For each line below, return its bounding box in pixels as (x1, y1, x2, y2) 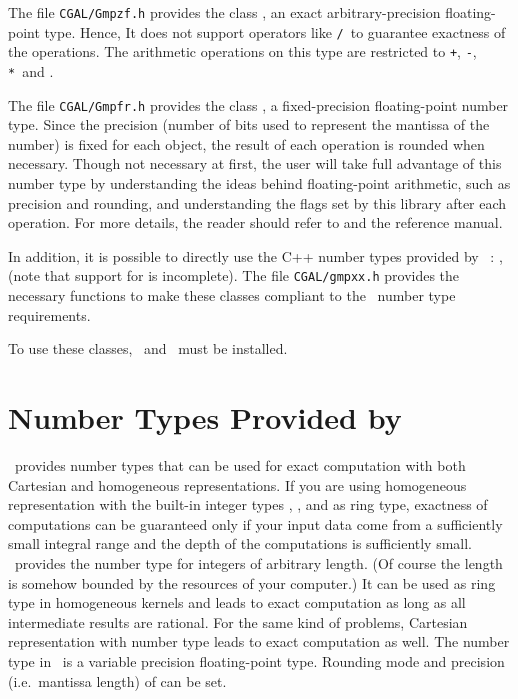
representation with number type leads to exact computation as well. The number (8, 631, 510, 652)
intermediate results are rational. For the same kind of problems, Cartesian (8, 611, 468, 632)
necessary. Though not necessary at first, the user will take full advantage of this (8, 153, 502, 174)
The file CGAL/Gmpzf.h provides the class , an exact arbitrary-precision (8, 2, 441, 22)
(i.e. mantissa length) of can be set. (8, 670, 227, 691)
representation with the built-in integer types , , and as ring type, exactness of (8, 494, 488, 515)
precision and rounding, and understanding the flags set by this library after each (8, 192, 507, 213)
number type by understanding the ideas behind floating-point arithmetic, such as (8, 173, 511, 194)
